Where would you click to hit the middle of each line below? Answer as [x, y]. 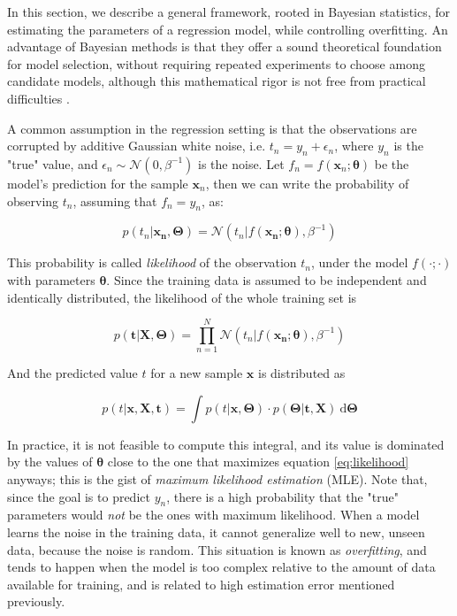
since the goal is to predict [79, 496]
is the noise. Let [241, 163]
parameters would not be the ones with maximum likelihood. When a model [213, 515]
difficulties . [38, 98]
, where [354, 146]
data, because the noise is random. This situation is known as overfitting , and [217, 549]
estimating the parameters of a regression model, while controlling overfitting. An [228, 29]
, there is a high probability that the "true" [282, 496]
